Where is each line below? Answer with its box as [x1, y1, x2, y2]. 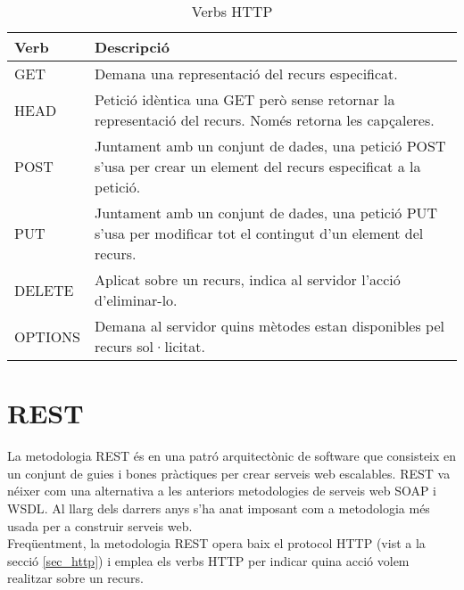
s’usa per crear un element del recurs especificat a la [95, 156, 421, 176]
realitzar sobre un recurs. [7, 569, 144, 587]
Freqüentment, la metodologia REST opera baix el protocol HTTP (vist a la [7, 534, 426, 553]
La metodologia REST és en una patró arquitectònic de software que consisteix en [7, 447, 457, 465]
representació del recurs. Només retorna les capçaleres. [95, 110, 435, 130]
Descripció [95, 37, 170, 57]
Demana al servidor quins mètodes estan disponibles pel [95, 315, 444, 336]
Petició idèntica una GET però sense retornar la [95, 89, 395, 110]
